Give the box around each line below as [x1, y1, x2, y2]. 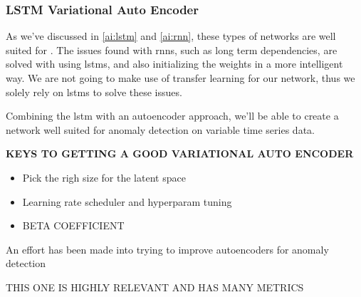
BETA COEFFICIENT [22, 218, 125, 233]
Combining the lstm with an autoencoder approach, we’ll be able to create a [6, 108, 339, 123]
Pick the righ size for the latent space [22, 170, 186, 184]
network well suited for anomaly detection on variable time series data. [6, 122, 315, 137]
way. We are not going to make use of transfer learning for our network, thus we [6, 71, 355, 85]
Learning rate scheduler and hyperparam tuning [22, 194, 232, 209]
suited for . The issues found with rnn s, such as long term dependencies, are [6, 42, 338, 57]
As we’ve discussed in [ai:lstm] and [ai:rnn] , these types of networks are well [6, 28, 336, 43]
